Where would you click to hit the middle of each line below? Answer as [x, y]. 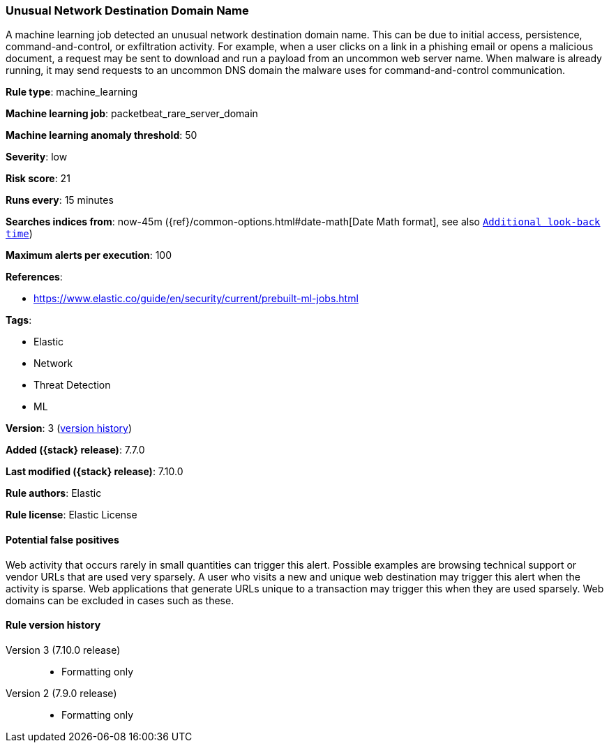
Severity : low [37, 157]
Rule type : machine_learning [72, 92]
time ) [19, 234]
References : [34, 277]
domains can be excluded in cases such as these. [120, 600]
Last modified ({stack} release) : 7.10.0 [95, 472]
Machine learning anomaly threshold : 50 [101, 135]
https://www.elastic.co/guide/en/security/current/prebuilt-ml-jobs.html [196, 299]
